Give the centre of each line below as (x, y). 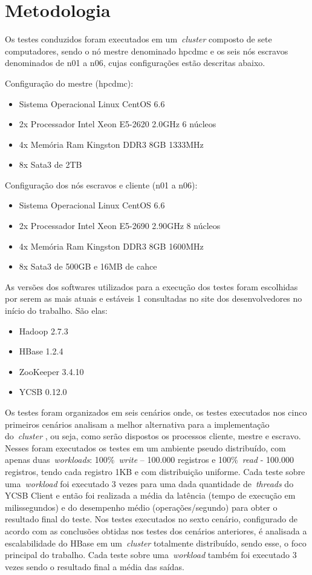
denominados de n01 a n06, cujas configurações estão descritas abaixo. (135, 63)
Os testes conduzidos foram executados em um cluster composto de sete (138, 39)
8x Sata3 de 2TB (50, 165)
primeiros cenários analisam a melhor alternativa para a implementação (137, 424)
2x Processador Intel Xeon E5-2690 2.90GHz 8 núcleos (120, 226)
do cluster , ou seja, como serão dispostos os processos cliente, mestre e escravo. (153, 436)
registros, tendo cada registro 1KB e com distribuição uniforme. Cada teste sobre (155, 471)
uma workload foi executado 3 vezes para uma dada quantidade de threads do (149, 483)
